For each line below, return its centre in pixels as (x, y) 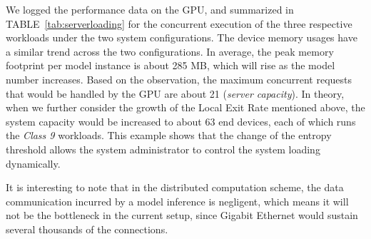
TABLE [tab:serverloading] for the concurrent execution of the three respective (179, 23)
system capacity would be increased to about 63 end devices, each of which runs (181, 121)
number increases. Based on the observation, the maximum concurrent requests (179, 79)
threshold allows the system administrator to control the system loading (163, 149)
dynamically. (33, 163)
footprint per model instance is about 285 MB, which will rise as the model (171, 65)
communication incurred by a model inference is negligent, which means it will (177, 201)
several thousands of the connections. (87, 229)
